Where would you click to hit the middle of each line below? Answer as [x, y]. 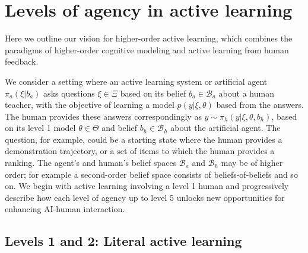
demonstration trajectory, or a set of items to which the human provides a [140, 151]
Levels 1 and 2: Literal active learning [123, 241]
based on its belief [153, 93]
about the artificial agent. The [226, 128]
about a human [246, 93]
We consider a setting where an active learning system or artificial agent [136, 81]
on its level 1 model [40, 128]
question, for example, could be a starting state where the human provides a [144, 139]
